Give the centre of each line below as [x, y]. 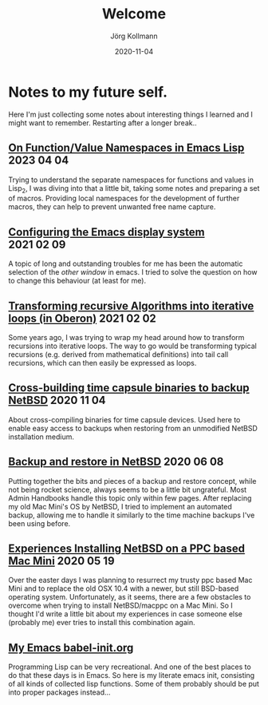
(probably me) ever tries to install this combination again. [102, 623]
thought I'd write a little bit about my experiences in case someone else [126, 614]
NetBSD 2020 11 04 [57, 400]
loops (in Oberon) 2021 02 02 [83, 318]
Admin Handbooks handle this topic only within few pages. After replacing [130, 498]
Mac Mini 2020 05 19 [61, 561]
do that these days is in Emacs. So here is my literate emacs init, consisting [132, 675]
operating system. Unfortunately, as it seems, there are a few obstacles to [130, 597]
